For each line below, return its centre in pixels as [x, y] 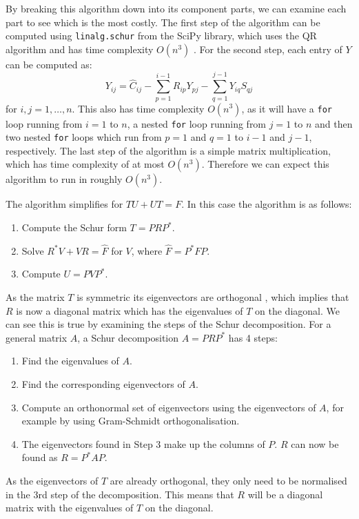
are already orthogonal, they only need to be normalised [228, 480]
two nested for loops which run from [84, 137]
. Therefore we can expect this [265, 164]
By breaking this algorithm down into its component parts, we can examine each [176, 8]
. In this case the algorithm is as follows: [267, 204]
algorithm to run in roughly [64, 179]
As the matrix [35, 297]
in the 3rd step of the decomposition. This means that [120, 494]
